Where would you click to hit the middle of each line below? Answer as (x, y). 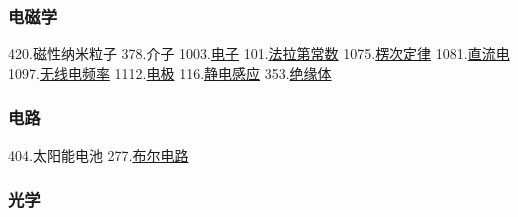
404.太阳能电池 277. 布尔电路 (98, 154)
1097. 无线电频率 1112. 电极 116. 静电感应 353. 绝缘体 (170, 72)
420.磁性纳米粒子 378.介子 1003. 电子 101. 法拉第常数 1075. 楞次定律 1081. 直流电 (259, 53)
